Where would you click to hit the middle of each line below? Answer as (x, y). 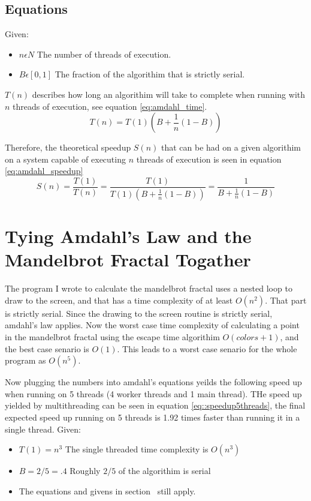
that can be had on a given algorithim (231, 147)
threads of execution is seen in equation (209, 159)
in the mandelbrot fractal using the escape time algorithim (112, 336)
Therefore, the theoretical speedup (68, 147)
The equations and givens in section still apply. (107, 490)
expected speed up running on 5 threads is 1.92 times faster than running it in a (153, 417)
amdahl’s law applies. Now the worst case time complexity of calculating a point (152, 325)
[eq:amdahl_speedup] (44, 171)
